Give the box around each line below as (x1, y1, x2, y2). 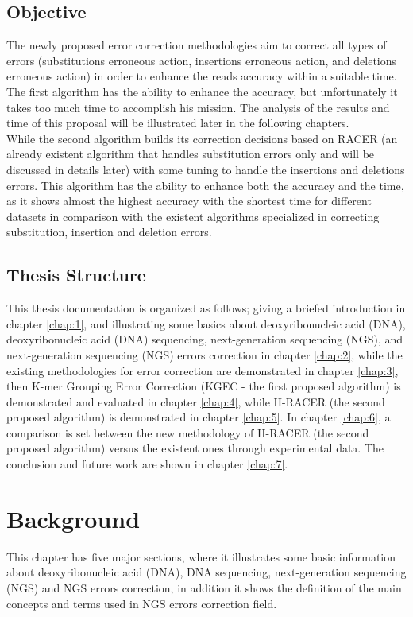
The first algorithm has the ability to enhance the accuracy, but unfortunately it (6, 83, 398, 99)
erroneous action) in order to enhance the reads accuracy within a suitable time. (6, 68, 397, 84)
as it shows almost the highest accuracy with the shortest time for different (6, 192, 372, 209)
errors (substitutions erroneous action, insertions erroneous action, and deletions (6, 52, 397, 68)
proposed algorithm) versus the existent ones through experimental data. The (6, 440, 384, 456)
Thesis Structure (6, 262, 146, 287)
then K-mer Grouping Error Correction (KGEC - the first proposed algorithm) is (6, 378, 401, 394)
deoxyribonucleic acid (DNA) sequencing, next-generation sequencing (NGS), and (6, 331, 403, 347)
